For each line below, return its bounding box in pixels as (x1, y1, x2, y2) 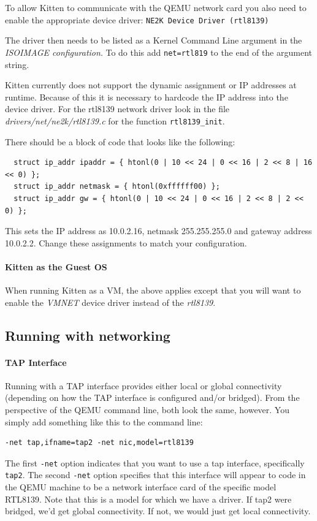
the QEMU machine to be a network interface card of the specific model (5, 481, 277, 493)
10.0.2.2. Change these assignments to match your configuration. (5, 236, 247, 249)
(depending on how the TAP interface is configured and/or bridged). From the (5, 391, 300, 404)
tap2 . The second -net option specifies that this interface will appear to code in (5, 468, 306, 481)
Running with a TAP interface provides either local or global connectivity (5, 379, 282, 392)
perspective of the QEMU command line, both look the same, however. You (5, 403, 289, 416)
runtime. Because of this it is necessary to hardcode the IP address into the (5, 90, 288, 103)
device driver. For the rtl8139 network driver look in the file (5, 102, 230, 115)
